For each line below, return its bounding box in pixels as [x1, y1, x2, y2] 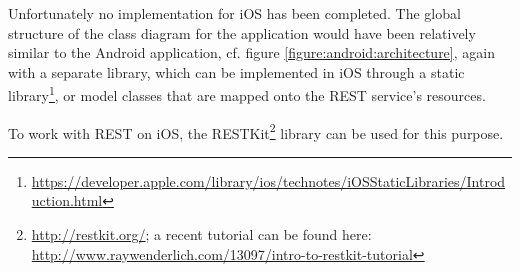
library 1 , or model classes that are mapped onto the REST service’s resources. [8, 82, 486, 106]
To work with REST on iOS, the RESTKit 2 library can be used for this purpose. [8, 119, 504, 143]
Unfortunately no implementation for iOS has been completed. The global [8, 3, 461, 23]
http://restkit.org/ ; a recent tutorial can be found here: [31, 224, 372, 245]
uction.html [31, 190, 103, 211]
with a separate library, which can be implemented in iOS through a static [8, 61, 465, 82]
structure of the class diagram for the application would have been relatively [8, 22, 476, 43]
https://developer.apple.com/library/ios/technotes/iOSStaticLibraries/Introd [31, 170, 506, 191]
